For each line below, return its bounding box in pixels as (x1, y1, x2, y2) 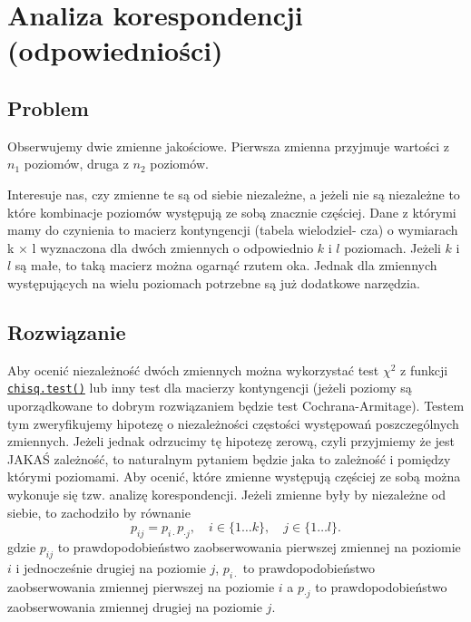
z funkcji (400, 360, 448, 379)
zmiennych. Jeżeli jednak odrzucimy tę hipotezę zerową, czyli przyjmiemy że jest (7, 432, 456, 451)
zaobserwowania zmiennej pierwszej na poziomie (7, 577, 275, 596)
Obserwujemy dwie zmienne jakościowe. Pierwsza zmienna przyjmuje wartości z (7, 136, 450, 155)
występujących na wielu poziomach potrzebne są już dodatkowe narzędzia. (7, 273, 420, 292)
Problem (7, 93, 89, 121)
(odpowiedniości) (7, 32, 223, 69)
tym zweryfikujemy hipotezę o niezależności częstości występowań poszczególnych (7, 413, 459, 432)
